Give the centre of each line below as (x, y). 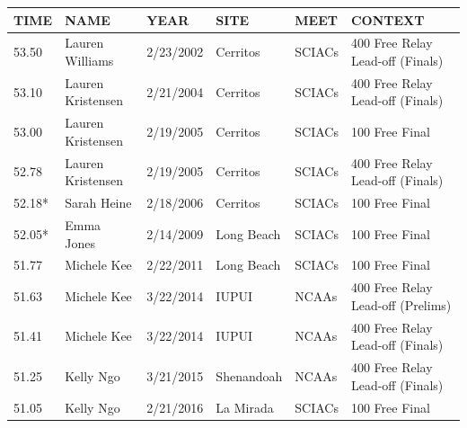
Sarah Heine (98, 203)
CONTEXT (388, 19)
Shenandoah (249, 375)
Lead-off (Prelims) (401, 304)
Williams (89, 60)
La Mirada (245, 407)
